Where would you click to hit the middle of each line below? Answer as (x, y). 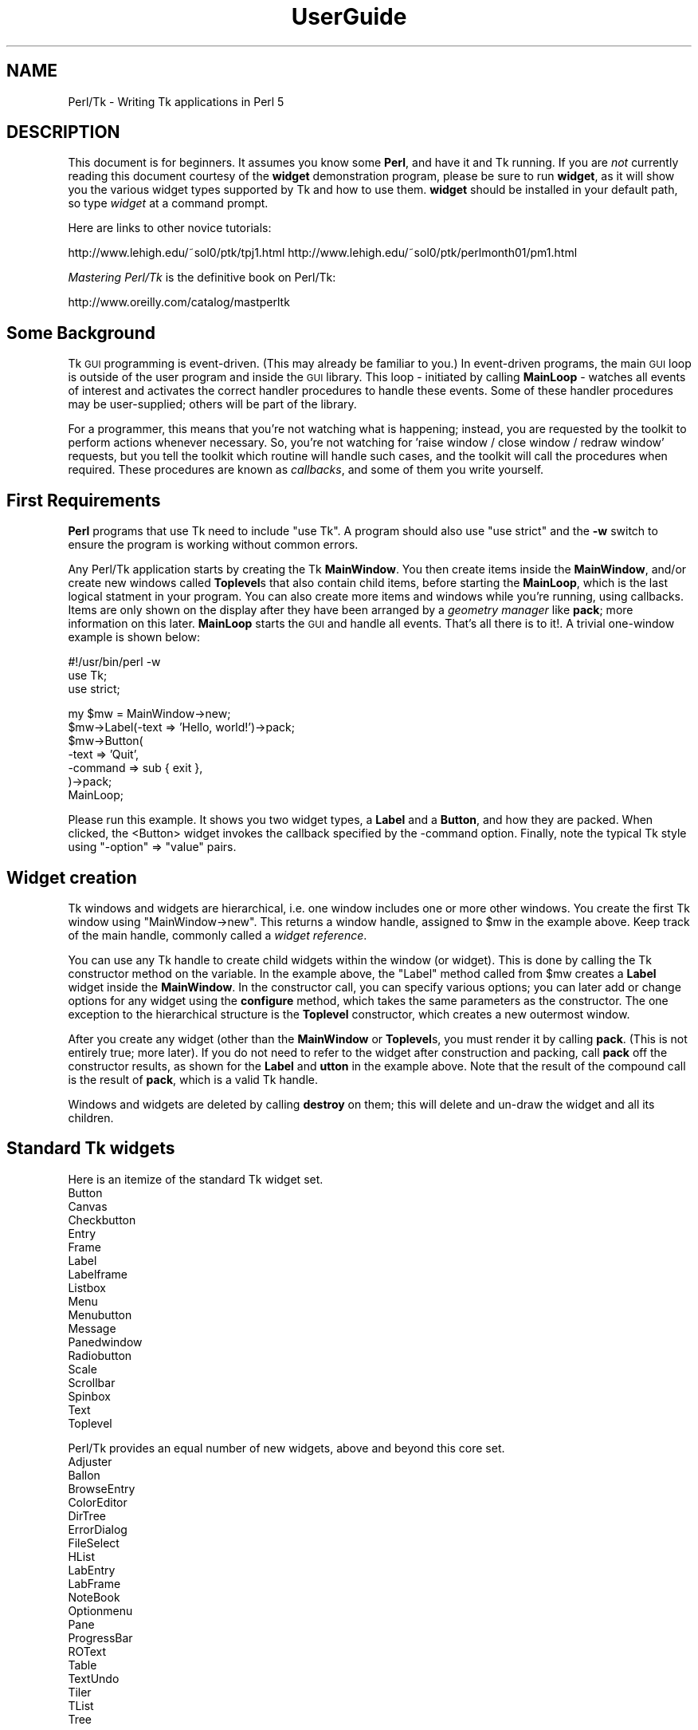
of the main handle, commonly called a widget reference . (218, 935)
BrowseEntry (102, 1488)
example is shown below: (134, 637)
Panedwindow (105, 1342)
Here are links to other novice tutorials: (170, 228)
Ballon (84, 1475)
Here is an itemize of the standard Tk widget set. (196, 1179)
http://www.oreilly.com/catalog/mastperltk (179, 302)
